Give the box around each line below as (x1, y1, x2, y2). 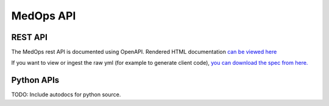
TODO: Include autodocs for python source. (11, 91, 121, 98)
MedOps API (11, 9, 76, 22)
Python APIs (11, 75, 60, 85)
